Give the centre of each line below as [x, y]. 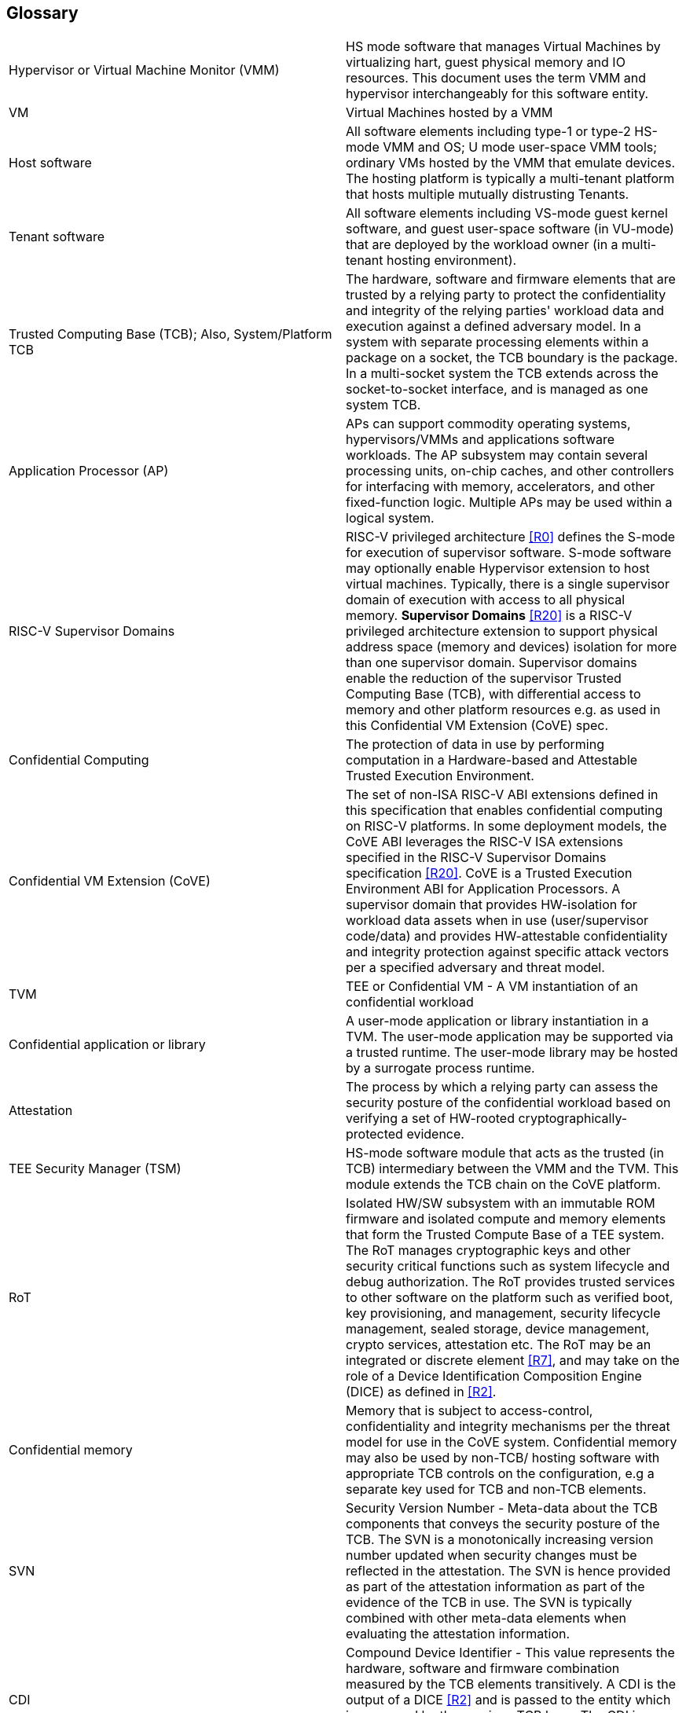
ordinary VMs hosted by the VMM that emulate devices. [510, 163]
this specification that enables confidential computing [504, 811]
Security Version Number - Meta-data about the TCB [502, 1508]
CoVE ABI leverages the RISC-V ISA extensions [484, 842]
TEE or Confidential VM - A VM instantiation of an [492, 987]
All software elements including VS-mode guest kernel [507, 213]
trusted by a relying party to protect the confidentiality [506, 295]
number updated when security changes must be [492, 1555]
